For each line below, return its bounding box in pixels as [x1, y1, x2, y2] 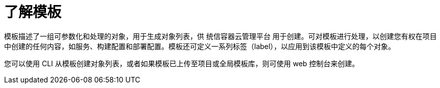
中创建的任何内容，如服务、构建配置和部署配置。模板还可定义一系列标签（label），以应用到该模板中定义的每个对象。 [4, 41, 396, 51]
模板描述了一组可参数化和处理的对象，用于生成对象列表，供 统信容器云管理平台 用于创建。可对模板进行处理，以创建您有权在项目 [4, 31, 437, 40]
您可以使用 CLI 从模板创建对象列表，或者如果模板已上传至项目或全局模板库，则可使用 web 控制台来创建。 [4, 59, 359, 68]
